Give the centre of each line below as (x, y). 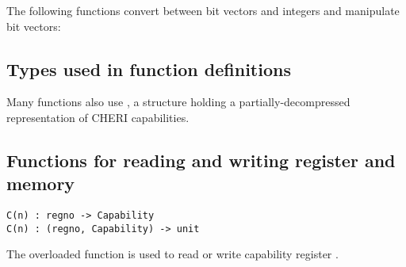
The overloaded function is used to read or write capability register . (172, 254)
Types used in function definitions (149, 69)
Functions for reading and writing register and (201, 160)
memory (41, 183)
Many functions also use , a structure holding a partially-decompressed (178, 102)
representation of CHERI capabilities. (98, 117)
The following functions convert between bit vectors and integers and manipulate (203, 10)
